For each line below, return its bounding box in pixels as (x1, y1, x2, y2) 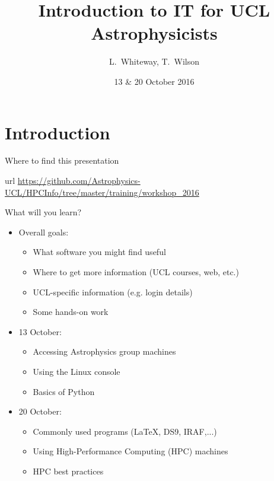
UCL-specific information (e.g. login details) (33, 285, 193, 298)
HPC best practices (33, 464, 104, 477)
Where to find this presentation (5, 154, 119, 167)
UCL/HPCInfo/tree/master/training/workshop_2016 (5, 186, 199, 198)
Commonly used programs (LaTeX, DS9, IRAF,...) (33, 425, 217, 437)
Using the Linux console (33, 365, 120, 377)
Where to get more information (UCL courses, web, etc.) (33, 266, 239, 278)
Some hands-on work (33, 305, 109, 318)
